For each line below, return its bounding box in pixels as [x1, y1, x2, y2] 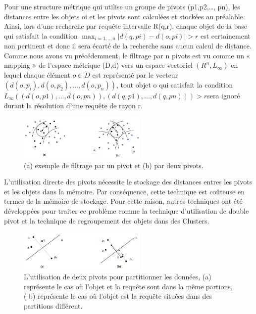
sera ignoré [207, 90, 240, 101]
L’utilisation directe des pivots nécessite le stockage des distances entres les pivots [4, 177, 253, 187]
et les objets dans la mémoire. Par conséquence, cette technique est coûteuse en [4, 186, 245, 196]
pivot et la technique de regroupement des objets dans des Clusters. [4, 215, 209, 225]
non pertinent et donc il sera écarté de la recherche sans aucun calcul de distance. [4, 41, 252, 51]
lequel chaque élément [4, 70, 70, 80]
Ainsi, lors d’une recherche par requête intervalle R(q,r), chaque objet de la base [4, 21, 248, 31]
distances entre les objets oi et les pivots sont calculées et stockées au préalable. [4, 11, 245, 21]
